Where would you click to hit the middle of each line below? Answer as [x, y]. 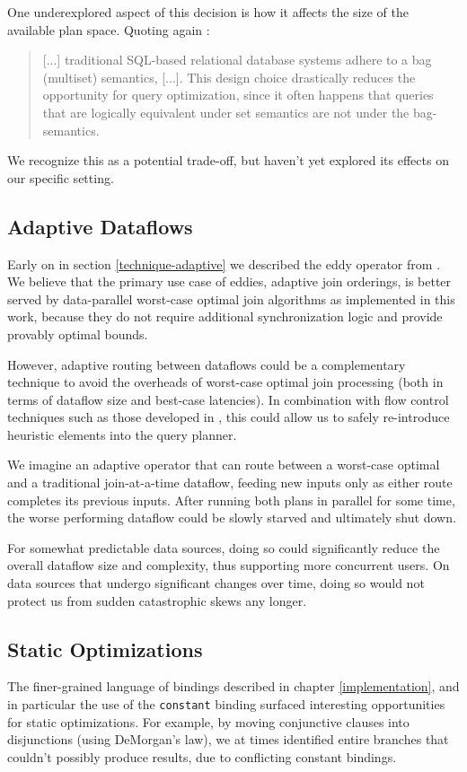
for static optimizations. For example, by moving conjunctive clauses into [208, 721]
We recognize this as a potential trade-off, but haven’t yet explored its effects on [228, 160]
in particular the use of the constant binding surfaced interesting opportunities [226, 704]
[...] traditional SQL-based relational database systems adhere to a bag [237, 60]
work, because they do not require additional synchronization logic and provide [225, 316]
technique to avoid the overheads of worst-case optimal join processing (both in [225, 382]
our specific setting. [61, 177]
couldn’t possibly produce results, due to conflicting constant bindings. [202, 756]
